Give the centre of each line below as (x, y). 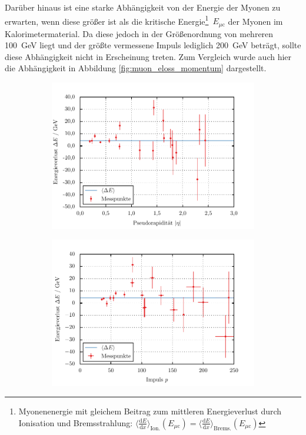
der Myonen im (255, 21)
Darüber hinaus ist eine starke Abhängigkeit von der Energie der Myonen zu (143, 7)
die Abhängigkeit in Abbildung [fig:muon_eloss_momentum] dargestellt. (136, 68)
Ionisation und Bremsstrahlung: (76, 422)
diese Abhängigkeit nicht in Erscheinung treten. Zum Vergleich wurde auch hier (148, 56)
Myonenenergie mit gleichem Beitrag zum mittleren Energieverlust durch (150, 411)
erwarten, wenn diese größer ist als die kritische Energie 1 (107, 20)
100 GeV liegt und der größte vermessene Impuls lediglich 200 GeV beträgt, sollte (153, 45)
